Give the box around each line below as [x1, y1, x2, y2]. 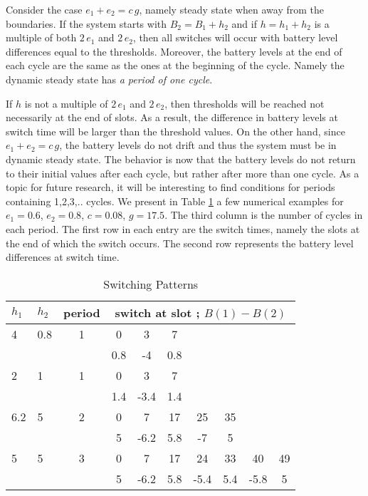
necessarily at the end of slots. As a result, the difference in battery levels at [6, 110, 338, 125]
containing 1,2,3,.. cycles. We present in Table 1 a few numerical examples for [6, 193, 344, 208]
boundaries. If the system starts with [6, 16, 167, 31]
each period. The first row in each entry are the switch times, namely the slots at [6, 221, 360, 236]
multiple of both [6, 30, 77, 45]
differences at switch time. [6, 249, 120, 264]
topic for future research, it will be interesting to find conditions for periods [6, 180, 335, 195]
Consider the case [6, 2, 83, 16]
